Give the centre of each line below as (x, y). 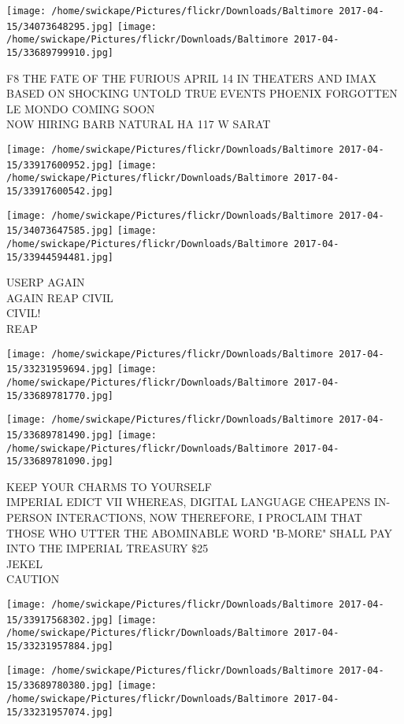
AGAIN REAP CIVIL (60, 297)
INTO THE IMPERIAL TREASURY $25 (107, 548)
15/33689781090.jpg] (60, 462)
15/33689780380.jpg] (60, 686)
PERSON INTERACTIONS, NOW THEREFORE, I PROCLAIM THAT (184, 517)
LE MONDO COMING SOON (81, 108)
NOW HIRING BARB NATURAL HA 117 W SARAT (139, 124)
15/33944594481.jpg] (60, 257)
